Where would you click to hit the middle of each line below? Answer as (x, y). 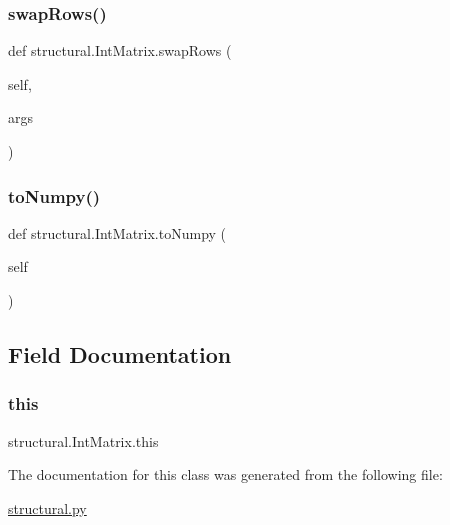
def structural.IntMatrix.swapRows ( (120, 50)
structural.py (47, 507)
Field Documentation (120, 353)
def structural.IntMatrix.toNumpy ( (117, 232)
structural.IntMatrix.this (83, 440)
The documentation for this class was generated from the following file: (225, 474)
